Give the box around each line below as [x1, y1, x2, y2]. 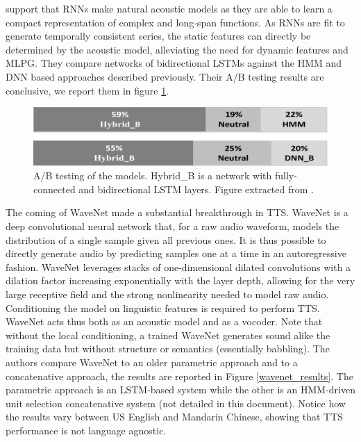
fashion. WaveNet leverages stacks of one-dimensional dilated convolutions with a [6, 259, 351, 274]
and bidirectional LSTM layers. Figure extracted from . [78, 181, 314, 196]
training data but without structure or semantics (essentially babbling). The [6, 341, 330, 356]
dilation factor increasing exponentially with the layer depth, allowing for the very [6, 273, 355, 288]
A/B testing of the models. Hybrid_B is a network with [33, 168, 272, 183]
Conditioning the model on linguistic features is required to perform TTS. [6, 300, 320, 315]
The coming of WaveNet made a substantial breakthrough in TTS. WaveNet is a [6, 205, 349, 220]
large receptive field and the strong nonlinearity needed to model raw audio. [6, 286, 329, 301]
